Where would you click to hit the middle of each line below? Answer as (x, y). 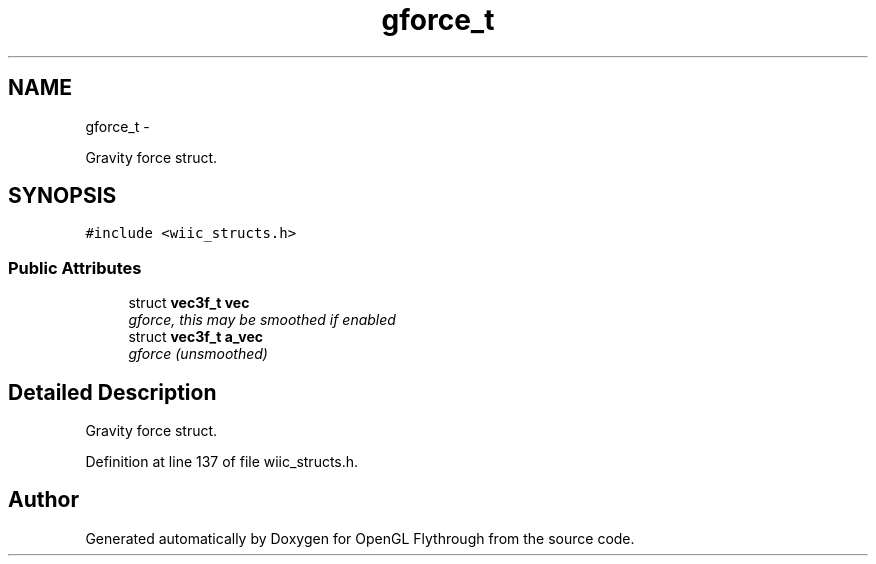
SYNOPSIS (62, 196)
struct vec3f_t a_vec (196, 337)
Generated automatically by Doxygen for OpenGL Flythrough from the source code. (360, 538)
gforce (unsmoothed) (198, 354)
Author (43, 500)
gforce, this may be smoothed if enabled (262, 320)
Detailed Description (112, 392)
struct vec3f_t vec (189, 303)
